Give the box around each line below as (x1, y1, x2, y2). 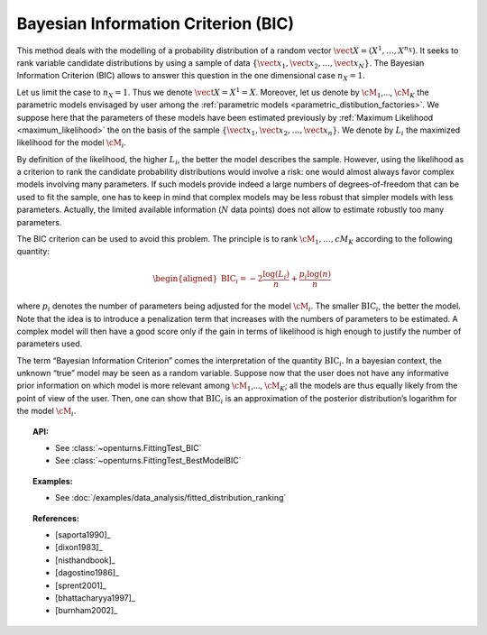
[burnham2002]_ (55, 605, 118, 616)
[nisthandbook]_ (55, 555, 116, 566)
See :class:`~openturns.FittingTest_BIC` (55, 443, 202, 454)
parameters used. (16, 338, 83, 349)
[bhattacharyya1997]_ (55, 592, 135, 603)
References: (32, 512, 80, 523)
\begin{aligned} (152, 273, 218, 283)
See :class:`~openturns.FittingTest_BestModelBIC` (55, 456, 242, 466)
